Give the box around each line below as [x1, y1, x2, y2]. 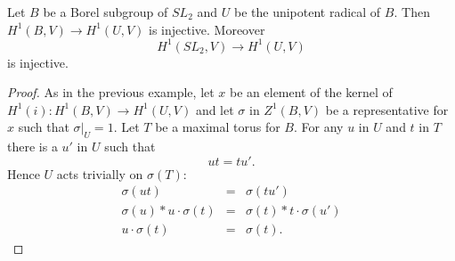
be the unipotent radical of [233, 3, 381, 20]
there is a [7, 137, 58, 156]
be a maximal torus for [155, 118, 280, 136]
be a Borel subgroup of [43, 3, 168, 20]
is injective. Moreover [149, 20, 265, 38]
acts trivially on [56, 164, 143, 183]
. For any [293, 118, 344, 136]
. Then [394, 3, 430, 20]
